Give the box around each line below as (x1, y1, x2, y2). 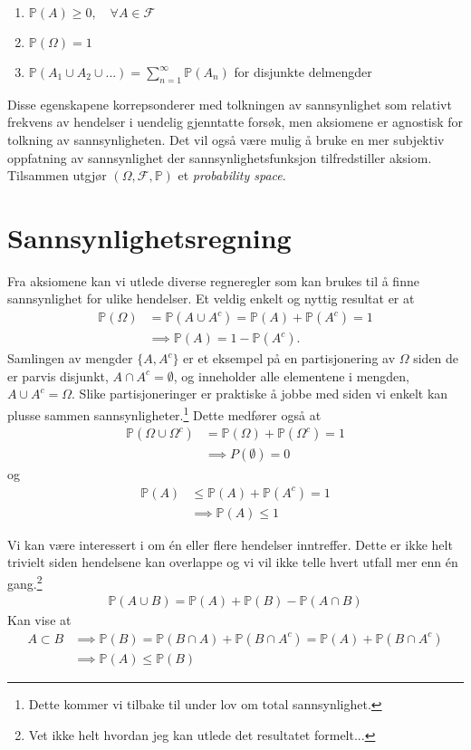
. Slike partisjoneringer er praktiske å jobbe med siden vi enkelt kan (72, 384, 448, 403)
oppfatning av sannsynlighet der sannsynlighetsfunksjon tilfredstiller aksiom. (7, 148, 432, 167)
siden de (413, 349, 459, 368)
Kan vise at (7, 611, 72, 630)
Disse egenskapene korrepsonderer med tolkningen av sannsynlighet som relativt (7, 94, 452, 113)
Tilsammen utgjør (7, 166, 107, 185)
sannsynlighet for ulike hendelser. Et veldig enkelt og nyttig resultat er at (7, 289, 415, 308)
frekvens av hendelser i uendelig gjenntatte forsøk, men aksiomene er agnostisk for (7, 112, 464, 131)
